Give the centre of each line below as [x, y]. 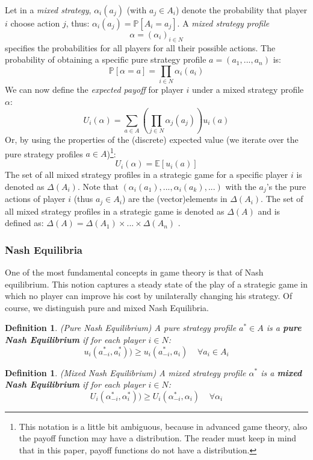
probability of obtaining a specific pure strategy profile [106, 59]
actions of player [35, 199]
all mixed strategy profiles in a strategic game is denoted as [115, 211]
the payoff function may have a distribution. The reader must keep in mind [158, 438]
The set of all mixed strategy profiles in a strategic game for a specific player [147, 175]
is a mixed [281, 372]
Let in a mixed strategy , [48, 10]
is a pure [284, 328]
